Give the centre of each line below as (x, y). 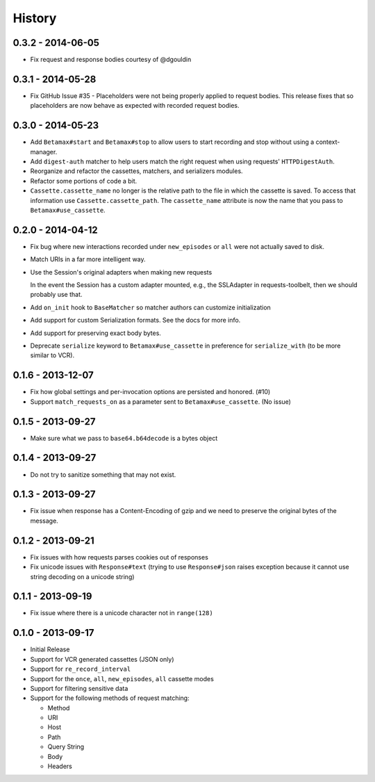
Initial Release (50, 649)
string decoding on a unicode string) (82, 576)
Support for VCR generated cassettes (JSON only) (102, 659)
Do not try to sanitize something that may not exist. (103, 474)
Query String (66, 747)
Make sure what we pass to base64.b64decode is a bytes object (124, 438)
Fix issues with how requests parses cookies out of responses (119, 557)
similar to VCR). (52, 355)
